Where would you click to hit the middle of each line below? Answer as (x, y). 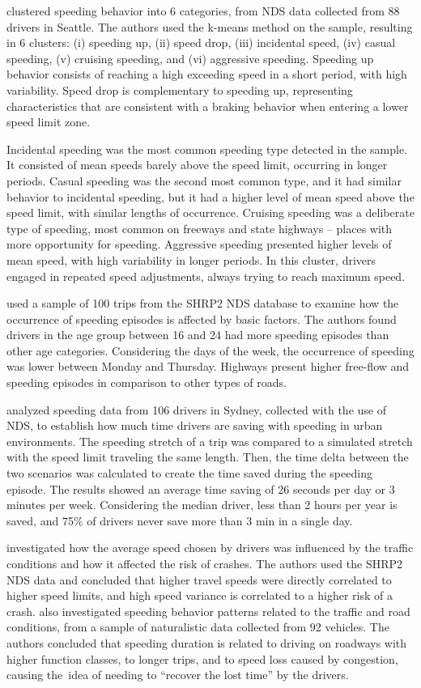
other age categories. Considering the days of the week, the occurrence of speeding (210, 350)
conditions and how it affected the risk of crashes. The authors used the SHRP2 (205, 563)
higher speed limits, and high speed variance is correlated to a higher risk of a (200, 595)
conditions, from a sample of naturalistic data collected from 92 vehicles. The (198, 627)
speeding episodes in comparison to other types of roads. (147, 382)
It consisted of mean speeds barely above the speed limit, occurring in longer (197, 165)
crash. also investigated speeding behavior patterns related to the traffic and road (208, 611)
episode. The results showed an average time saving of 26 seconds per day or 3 (201, 488)
